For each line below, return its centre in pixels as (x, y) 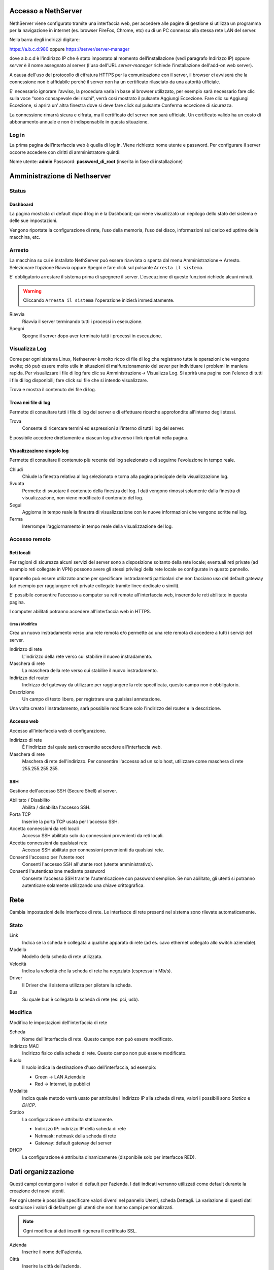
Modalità (19, 1091)
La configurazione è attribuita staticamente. (68, 1119)
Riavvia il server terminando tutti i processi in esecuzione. (82, 321)
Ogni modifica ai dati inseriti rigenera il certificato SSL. (80, 1231)
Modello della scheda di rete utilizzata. (62, 957)
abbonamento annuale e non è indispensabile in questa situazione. (79, 122)
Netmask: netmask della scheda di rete (75, 1136)
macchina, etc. (25, 237)
